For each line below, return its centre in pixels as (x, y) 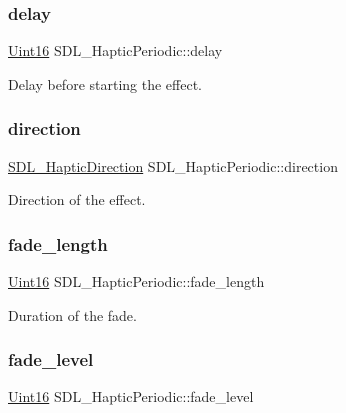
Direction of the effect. (77, 199)
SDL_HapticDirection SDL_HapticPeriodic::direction (173, 165)
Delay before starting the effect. (105, 83)
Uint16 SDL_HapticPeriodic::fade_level (131, 396)
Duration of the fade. (72, 314)
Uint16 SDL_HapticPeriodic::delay (115, 50)
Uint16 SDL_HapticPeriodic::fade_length (136, 281)
